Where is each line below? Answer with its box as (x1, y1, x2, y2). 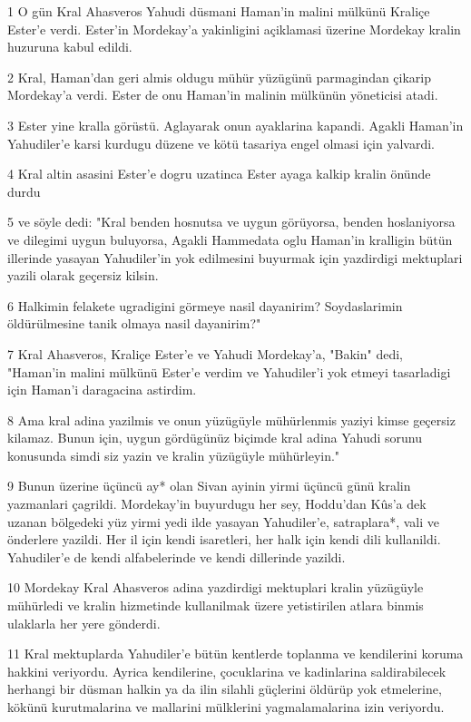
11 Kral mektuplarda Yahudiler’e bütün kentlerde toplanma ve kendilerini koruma (7, 644, 464, 663)
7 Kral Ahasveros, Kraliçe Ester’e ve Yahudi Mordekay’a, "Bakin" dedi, (7, 344, 403, 363)
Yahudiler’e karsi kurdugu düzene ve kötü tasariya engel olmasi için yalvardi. (7, 133, 436, 152)
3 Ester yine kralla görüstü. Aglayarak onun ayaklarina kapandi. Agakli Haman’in (7, 115, 464, 134)
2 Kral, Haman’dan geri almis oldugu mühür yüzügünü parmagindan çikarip (7, 67, 432, 86)
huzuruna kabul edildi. (7, 37, 132, 56)
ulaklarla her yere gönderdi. (7, 613, 161, 632)
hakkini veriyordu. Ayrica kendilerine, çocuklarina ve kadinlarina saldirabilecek (7, 661, 446, 680)
